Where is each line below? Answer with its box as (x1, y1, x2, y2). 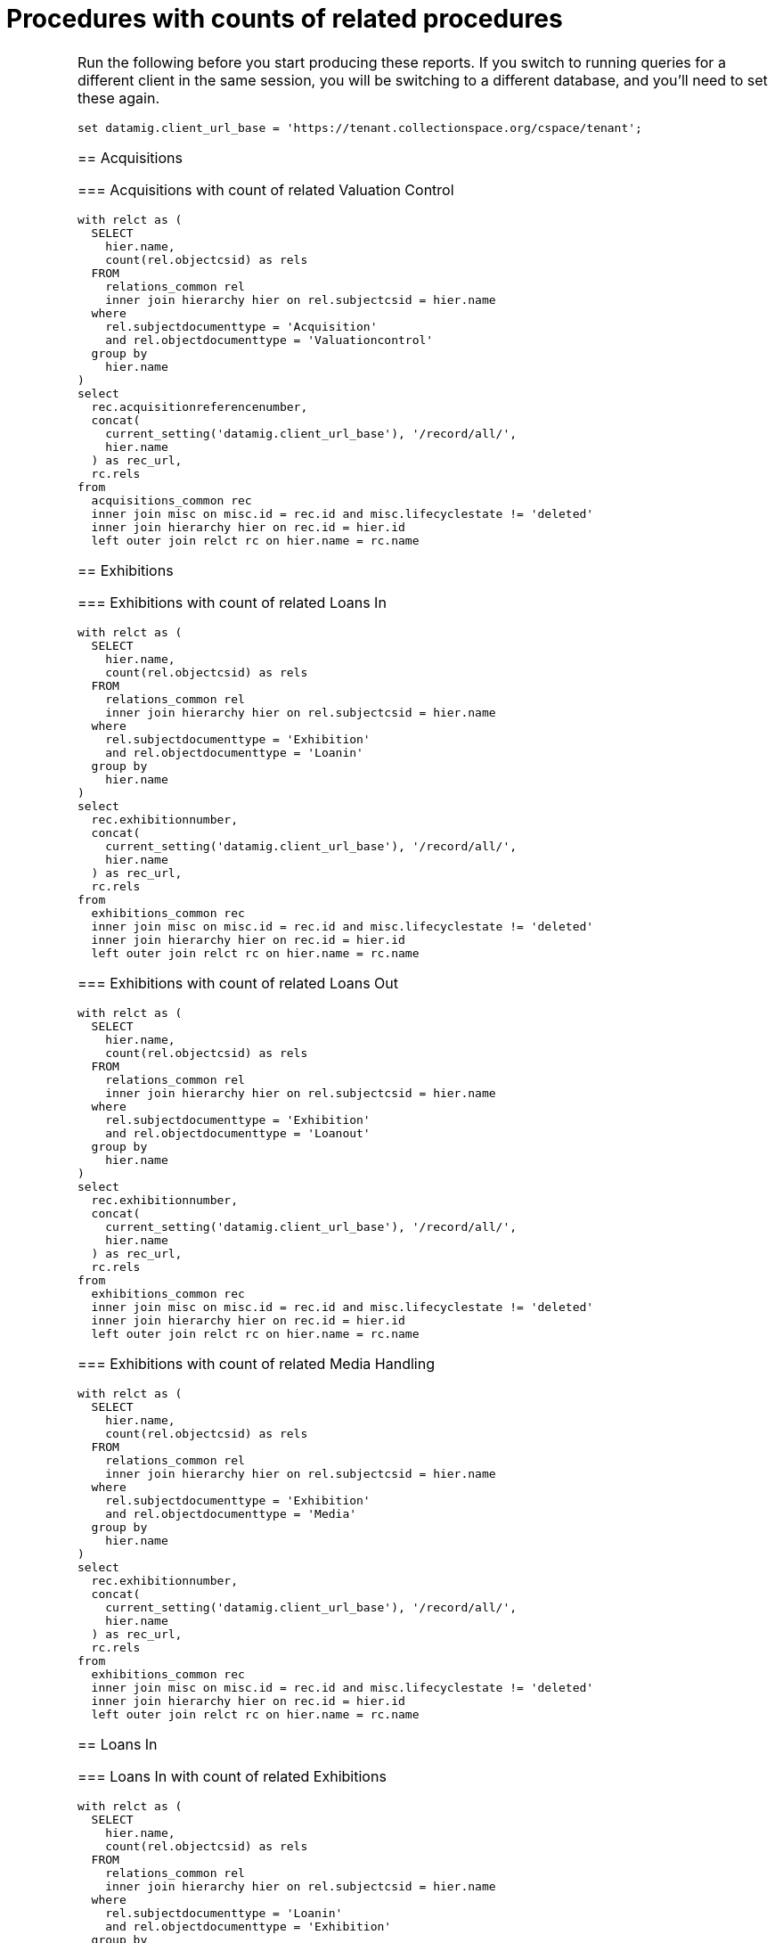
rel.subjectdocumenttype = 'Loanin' (105, 1906, 343, 1920)
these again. (77, 88, 159, 107)
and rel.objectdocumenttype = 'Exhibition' (105, 1919, 392, 1933)
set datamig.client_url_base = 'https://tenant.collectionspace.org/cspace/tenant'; (77, 120, 642, 135)
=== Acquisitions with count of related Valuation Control (77, 180, 454, 199)
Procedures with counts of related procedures (6, 4, 563, 34)
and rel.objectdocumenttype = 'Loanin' (105, 745, 363, 759)
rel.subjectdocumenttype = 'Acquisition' (105, 319, 378, 333)
